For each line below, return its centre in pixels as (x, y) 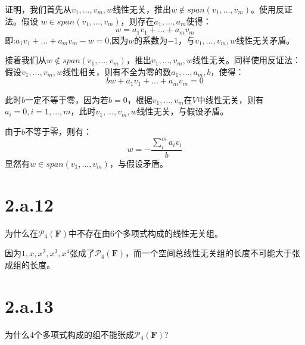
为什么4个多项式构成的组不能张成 (69, 334)
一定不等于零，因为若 (67, 99)
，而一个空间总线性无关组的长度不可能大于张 (213, 253)
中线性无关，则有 (230, 99)
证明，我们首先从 (38, 9)
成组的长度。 (30, 264)
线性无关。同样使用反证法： (247, 60)
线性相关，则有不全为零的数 (117, 71)
